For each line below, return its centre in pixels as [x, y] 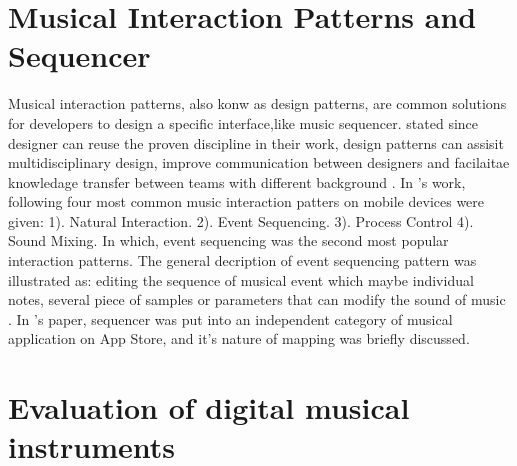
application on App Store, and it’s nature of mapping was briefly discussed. [239, 338]
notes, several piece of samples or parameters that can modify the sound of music [257, 299]
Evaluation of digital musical [209, 407]
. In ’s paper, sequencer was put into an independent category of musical [230, 318]
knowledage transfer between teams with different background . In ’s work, [237, 181]
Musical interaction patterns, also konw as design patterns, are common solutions [257, 103]
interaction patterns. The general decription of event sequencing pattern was [242, 260]
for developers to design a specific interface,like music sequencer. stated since [243, 122]
